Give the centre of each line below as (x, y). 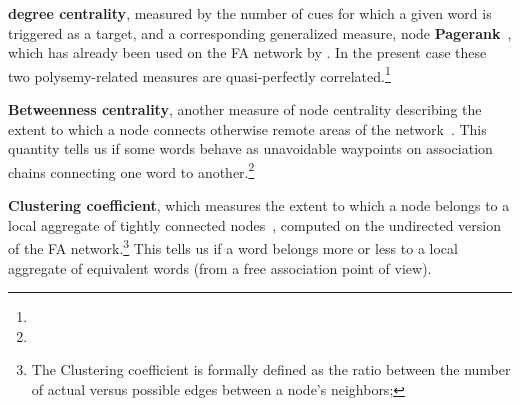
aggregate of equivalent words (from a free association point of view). (220, 267)
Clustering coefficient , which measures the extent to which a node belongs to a (259, 205)
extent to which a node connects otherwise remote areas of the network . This (247, 128)
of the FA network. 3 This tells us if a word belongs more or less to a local (233, 246)
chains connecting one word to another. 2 (131, 170)
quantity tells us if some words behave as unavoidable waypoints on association (250, 148)
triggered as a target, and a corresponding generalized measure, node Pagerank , (260, 32)
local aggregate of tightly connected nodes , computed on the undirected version (255, 224)
